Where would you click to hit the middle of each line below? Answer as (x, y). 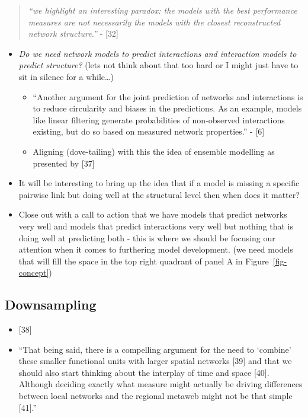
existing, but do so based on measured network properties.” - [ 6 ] (149, 131)
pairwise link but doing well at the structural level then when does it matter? (159, 194)
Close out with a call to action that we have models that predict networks (153, 214)
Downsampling (51, 304)
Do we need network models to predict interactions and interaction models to (158, 53)
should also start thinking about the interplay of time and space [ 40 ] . (144, 372)
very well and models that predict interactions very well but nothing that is (156, 226)
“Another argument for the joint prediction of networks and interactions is (168, 96)
